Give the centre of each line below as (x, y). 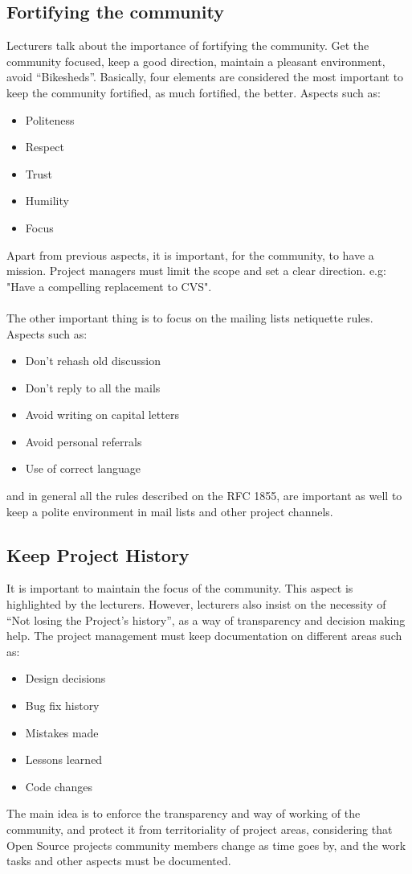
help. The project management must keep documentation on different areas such (204, 636)
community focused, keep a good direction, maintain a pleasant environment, (196, 61)
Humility (47, 201)
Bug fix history (62, 706)
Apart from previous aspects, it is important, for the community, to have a (190, 254)
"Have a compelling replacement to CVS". (109, 286)
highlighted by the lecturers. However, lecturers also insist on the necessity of (196, 604)
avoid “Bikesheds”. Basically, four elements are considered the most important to (205, 77)
